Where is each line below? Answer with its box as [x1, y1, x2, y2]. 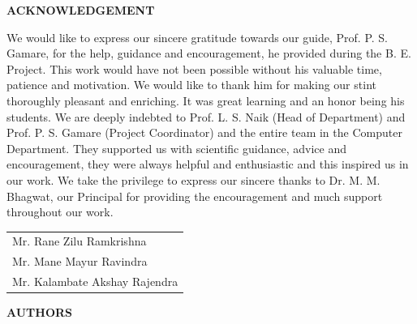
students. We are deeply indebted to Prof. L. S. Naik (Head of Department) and [6, 108, 406, 125]
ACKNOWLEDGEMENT [6, 2, 155, 18]
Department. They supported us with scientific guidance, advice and [6, 139, 346, 156]
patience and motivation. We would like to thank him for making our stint [6, 76, 376, 93]
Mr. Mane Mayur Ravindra [12, 253, 148, 270]
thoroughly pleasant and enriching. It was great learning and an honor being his [6, 92, 405, 109]
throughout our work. [6, 203, 114, 220]
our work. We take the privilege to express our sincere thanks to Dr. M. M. [6, 171, 380, 188]
